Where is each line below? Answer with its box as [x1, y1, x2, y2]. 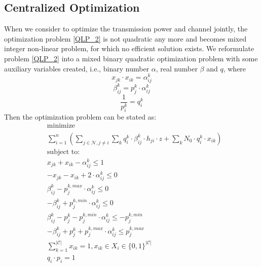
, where [223, 63, 246, 73]
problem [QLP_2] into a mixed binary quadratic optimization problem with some [4, 53, 258, 63]
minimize [47, 122, 76, 130]
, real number [156, 63, 198, 73]
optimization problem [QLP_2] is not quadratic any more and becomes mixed [4, 33, 247, 44]
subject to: [47, 148, 80, 156]
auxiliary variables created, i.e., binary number [4, 63, 149, 73]
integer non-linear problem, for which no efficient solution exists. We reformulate [4, 43, 254, 54]
